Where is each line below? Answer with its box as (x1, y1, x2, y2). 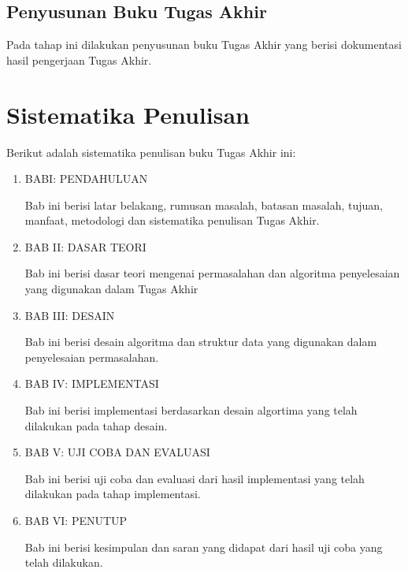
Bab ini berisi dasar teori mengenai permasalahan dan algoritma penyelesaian (24, 265, 400, 281)
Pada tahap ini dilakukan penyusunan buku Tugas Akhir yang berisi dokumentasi (6, 36, 402, 53)
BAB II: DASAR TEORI (24, 238, 147, 255)
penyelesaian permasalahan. (24, 348, 159, 365)
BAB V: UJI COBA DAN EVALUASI (24, 444, 210, 460)
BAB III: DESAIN (24, 307, 115, 323)
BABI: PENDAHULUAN (24, 170, 148, 187)
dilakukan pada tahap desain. (24, 417, 168, 433)
